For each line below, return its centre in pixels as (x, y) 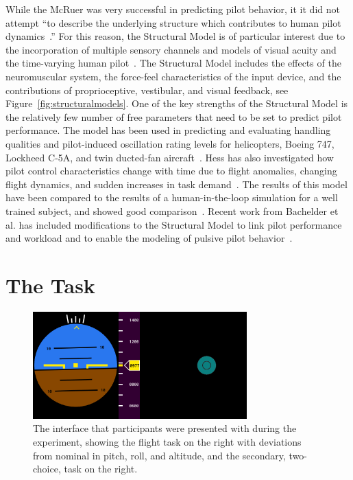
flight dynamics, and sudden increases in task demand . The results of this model (176, 184)
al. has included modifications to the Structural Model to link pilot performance (174, 224)
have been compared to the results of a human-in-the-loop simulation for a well (172, 197)
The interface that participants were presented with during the (165, 428)
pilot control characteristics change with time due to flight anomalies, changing (171, 171)
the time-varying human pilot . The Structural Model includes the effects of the (173, 63)
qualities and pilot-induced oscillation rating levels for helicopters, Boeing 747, (170, 143)
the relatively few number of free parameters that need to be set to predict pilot (174, 116)
